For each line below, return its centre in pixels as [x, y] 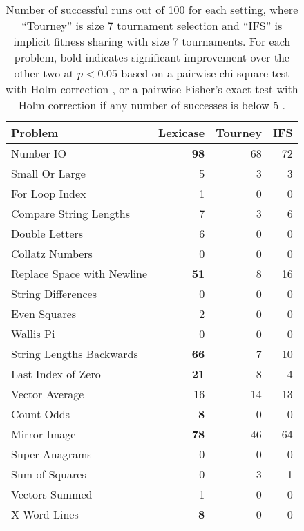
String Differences [54, 294]
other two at [44, 73]
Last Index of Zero [56, 374]
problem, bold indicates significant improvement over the [152, 57]
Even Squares [44, 314]
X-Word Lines [45, 514]
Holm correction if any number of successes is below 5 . [152, 105]
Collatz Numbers [52, 253]
